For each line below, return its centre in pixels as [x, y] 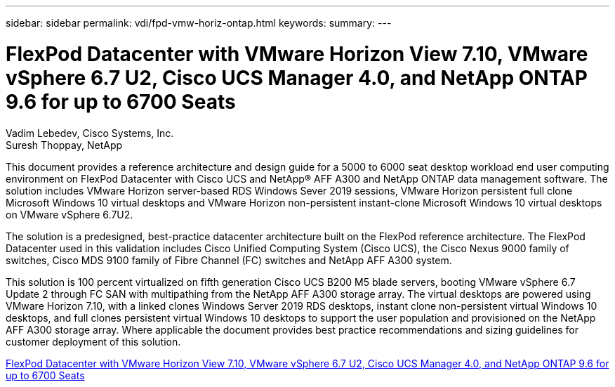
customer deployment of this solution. [93, 341]
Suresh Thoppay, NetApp [64, 145]
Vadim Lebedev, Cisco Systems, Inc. [90, 133]
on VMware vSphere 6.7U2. [70, 214]
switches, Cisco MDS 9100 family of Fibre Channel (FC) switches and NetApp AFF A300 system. [229, 260]
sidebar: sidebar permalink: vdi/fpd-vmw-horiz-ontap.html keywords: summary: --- [199, 23]
